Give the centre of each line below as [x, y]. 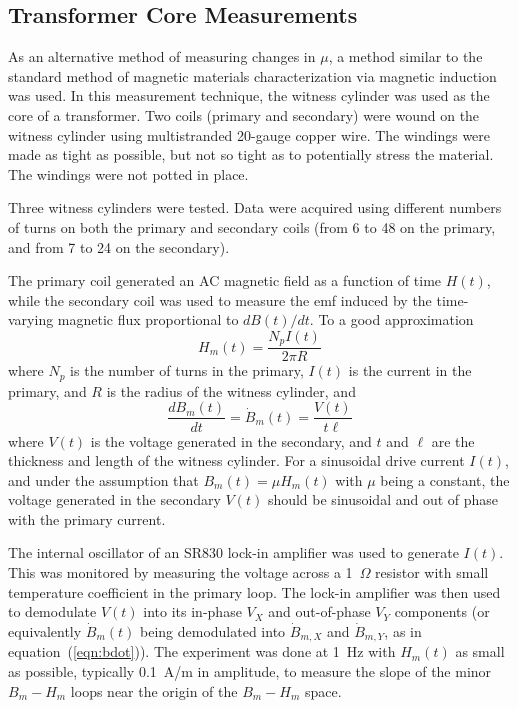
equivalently [45, 630]
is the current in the [410, 370]
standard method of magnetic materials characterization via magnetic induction [252, 75]
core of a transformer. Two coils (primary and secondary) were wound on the [244, 114]
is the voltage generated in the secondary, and [231, 440]
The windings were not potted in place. [128, 173]
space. [323, 690]
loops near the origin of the [154, 690]
